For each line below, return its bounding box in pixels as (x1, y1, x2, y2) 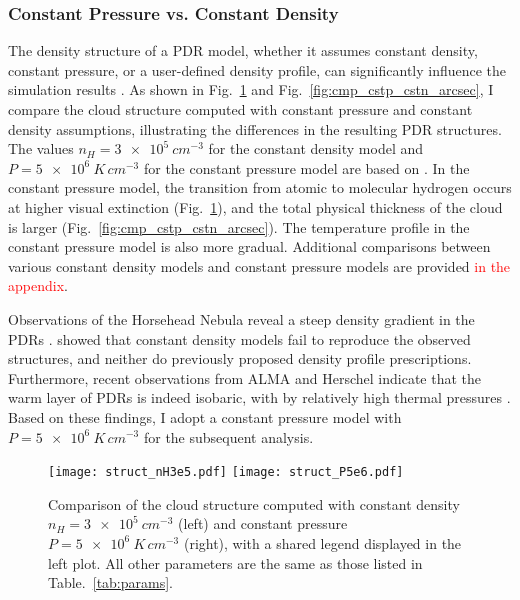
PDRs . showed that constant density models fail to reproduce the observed (8, 328, 471, 349)
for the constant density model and (208, 138, 424, 159)
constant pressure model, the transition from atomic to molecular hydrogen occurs (8, 177, 512, 198)
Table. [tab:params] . (48, 572, 173, 593)
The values (8, 138, 74, 159)
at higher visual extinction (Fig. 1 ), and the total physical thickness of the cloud (8, 196, 503, 217)
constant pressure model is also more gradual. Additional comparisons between (8, 236, 491, 257)
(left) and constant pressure (178, 513, 348, 534)
